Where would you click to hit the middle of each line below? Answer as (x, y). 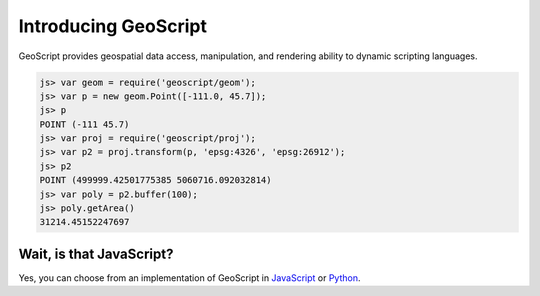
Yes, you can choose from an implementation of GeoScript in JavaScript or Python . (189, 277)
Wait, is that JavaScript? (96, 253)
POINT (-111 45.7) (84, 124)
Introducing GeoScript (113, 26)
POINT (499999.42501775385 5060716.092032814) (155, 180)
